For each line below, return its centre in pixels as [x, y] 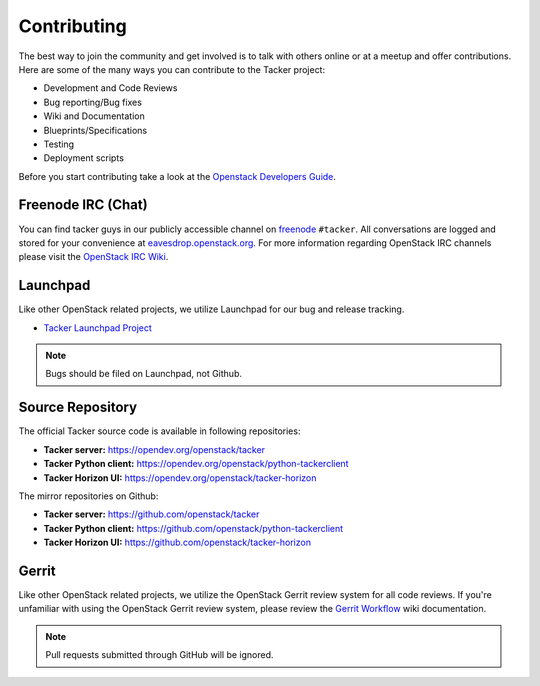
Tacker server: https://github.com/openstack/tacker [151, 514]
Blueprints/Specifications [95, 130]
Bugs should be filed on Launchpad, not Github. [143, 374]
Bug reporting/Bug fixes [92, 102]
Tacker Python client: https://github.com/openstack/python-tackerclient [193, 528]
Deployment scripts [84, 158]
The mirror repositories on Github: [88, 496]
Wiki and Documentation [94, 116]
